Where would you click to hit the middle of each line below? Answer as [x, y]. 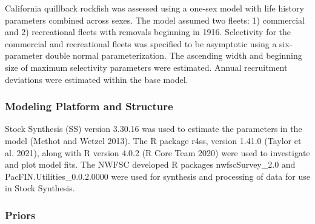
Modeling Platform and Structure [89, 106]
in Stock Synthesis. [40, 188]
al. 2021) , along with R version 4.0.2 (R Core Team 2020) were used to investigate [157, 152]
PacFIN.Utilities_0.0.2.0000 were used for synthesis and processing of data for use [157, 176]
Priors [20, 215]
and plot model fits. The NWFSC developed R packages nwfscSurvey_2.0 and [150, 164]
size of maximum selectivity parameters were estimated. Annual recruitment [146, 67]
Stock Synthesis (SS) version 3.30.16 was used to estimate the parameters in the [154, 129]
